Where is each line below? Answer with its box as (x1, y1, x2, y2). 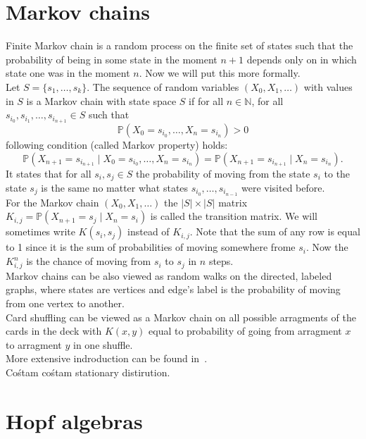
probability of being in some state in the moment (6, 51, 217, 66)
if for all (189, 93, 224, 108)
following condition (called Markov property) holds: (6, 137, 228, 152)
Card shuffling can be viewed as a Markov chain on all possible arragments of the (6, 309, 356, 324)
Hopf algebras (6, 406, 143, 435)
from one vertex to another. (6, 295, 125, 310)
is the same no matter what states (41, 180, 189, 194)
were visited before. (241, 180, 325, 194)
